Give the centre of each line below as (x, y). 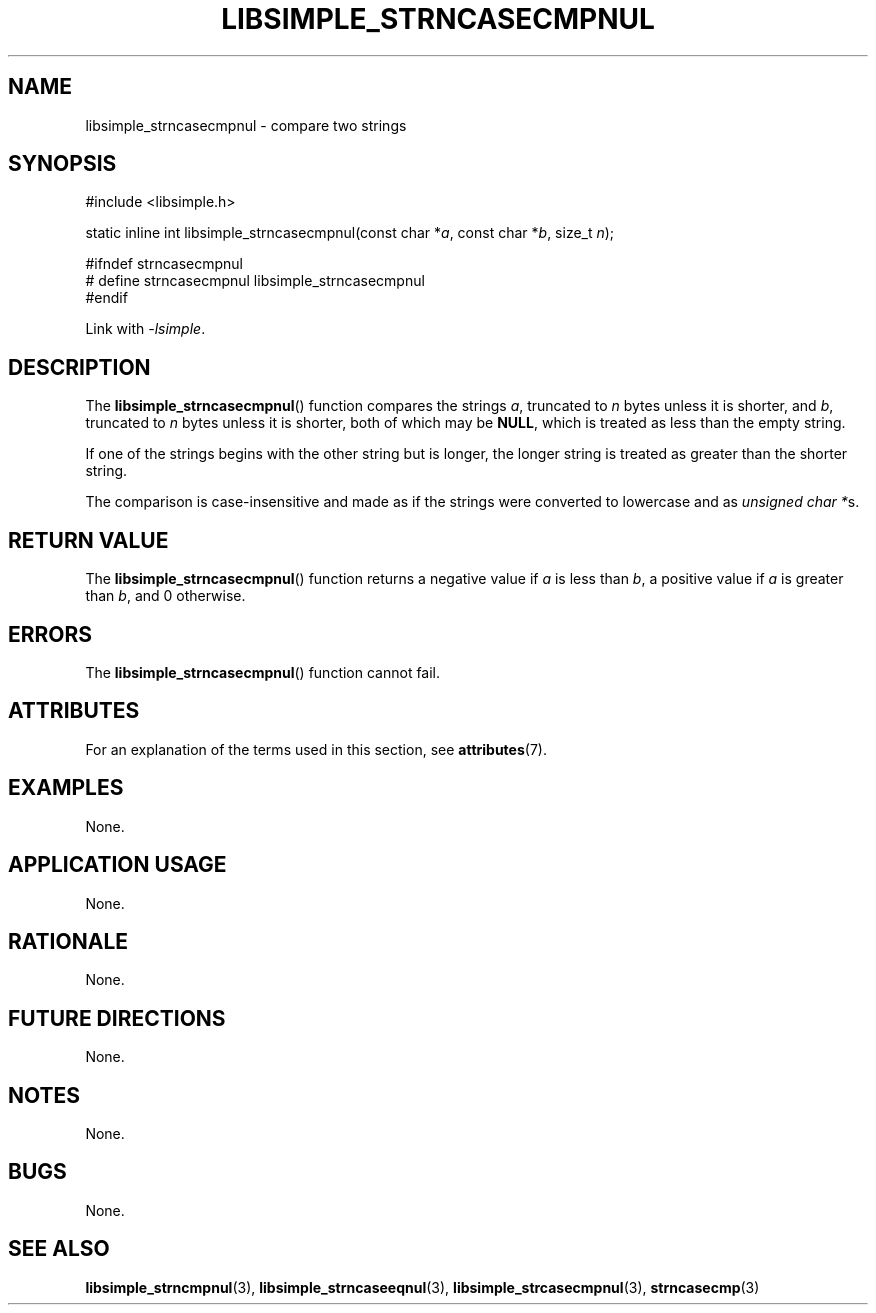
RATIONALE (68, 941)
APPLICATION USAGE (117, 865)
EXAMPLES (66, 788)
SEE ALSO (59, 1249)
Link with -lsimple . (145, 329)
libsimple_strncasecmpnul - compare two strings (246, 125)
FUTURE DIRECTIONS (117, 1018)
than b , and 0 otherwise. (165, 596)
